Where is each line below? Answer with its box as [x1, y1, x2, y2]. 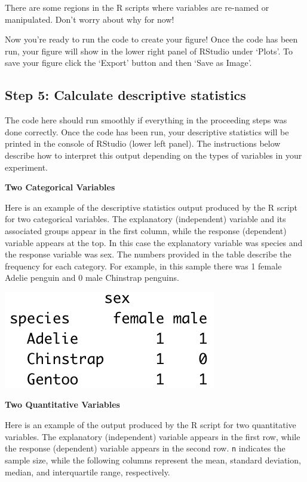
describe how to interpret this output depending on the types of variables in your [5, 148, 302, 161]
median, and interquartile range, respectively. [5, 465, 170, 478]
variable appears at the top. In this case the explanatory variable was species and [5, 236, 303, 248]
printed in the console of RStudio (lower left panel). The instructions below [5, 137, 281, 150]
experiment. [5, 160, 48, 173]
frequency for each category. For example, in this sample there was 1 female [5, 259, 282, 272]
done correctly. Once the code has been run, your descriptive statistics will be [5, 125, 289, 138]
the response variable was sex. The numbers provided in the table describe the [5, 248, 291, 260]
